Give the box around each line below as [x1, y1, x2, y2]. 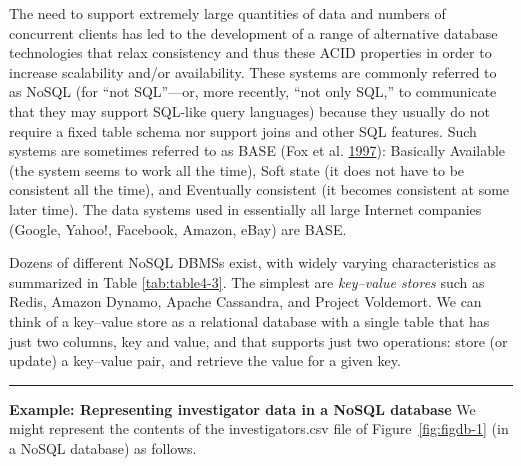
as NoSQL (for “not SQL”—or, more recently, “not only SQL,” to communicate [9, 81, 497, 102]
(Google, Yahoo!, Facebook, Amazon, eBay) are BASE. [9, 218, 347, 239]
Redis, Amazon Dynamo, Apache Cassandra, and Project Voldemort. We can [9, 291, 482, 312]
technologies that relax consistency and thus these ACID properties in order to [9, 42, 492, 63]
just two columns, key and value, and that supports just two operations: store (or [9, 330, 508, 351]
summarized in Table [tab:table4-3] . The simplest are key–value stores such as [9, 271, 485, 292]
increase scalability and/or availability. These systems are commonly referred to [9, 61, 497, 82]
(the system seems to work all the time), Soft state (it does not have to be [9, 159, 465, 180]
